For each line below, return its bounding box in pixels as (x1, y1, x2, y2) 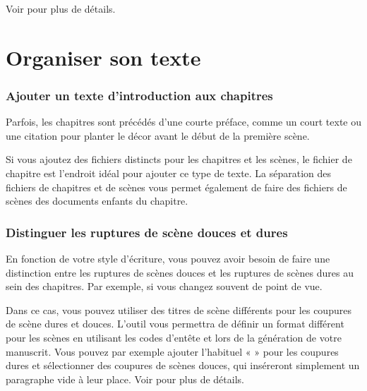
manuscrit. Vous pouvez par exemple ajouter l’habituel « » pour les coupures (6, 344, 339, 359)
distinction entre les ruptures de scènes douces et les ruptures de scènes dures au (6, 265, 354, 279)
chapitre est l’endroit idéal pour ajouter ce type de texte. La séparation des (6, 165, 332, 180)
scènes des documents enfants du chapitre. (6, 193, 188, 208)
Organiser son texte (6, 42, 201, 71)
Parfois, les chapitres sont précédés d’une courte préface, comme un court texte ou (6, 114, 361, 129)
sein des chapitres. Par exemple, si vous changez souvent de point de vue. (6, 279, 323, 294)
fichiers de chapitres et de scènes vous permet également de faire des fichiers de (6, 179, 347, 194)
